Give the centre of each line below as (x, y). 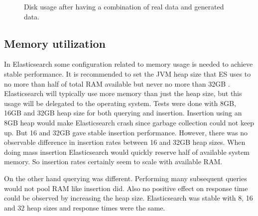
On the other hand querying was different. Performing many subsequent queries (126, 178)
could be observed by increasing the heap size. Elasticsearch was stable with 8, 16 (129, 198)
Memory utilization (55, 43)
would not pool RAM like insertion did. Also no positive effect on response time (126, 188)
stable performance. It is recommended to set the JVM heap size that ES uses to (128, 73)
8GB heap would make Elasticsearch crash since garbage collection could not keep (129, 122)
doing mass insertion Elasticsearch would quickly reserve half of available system (127, 152)
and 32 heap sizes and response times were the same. (85, 207)
